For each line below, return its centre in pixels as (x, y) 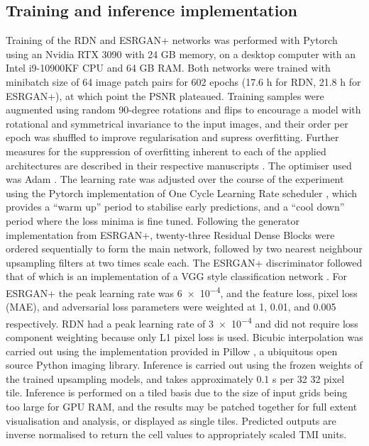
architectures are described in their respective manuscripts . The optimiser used (179, 165)
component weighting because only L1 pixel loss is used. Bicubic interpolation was (184, 336)
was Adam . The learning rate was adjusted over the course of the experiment (175, 179)
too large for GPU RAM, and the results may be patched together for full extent (182, 406)
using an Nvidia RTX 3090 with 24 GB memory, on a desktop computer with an (181, 54)
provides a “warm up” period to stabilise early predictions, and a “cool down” (175, 207)
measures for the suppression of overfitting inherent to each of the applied (166, 151)
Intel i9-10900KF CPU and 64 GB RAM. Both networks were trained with (168, 68)
